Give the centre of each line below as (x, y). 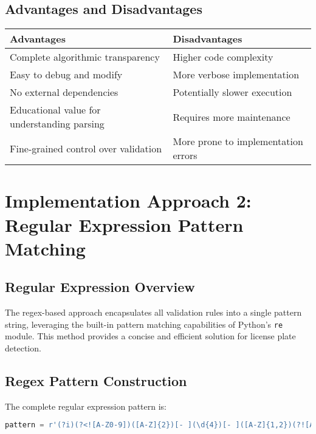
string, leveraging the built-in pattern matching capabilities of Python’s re (144, 324)
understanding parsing (57, 124)
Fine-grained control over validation (86, 148)
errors (185, 155)
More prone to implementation (238, 141)
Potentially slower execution (232, 92)
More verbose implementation (236, 75)
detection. (23, 348)
